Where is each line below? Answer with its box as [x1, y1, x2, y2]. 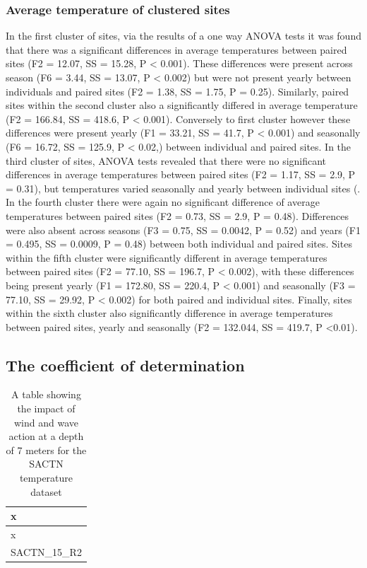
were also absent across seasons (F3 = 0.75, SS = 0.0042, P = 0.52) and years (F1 [6, 222, 361, 237]
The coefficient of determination [6, 354, 245, 376]
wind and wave [13, 415, 78, 429]
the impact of [17, 401, 76, 416]
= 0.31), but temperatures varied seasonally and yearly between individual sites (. [6, 180, 361, 195]
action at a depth [8, 429, 84, 444]
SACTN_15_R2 [11, 544, 82, 559]
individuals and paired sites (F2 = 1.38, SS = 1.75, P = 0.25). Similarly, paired [6, 83, 349, 98]
